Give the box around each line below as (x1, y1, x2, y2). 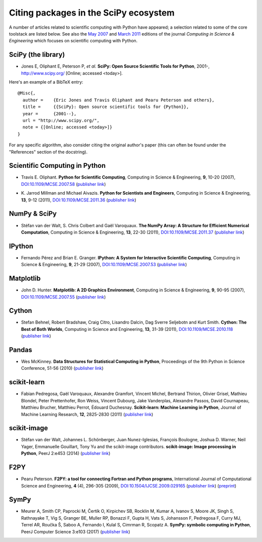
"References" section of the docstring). (9, 149, 88, 155)
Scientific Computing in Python (9, 162, 106, 170)
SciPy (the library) (9, 51, 65, 59)
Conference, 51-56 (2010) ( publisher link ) (21, 365, 104, 371)
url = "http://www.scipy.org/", (22, 117, 99, 123)
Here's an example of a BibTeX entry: (9, 79, 83, 85)
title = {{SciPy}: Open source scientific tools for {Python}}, (22, 104, 189, 109)
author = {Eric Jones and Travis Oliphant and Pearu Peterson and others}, (22, 97, 215, 103)
